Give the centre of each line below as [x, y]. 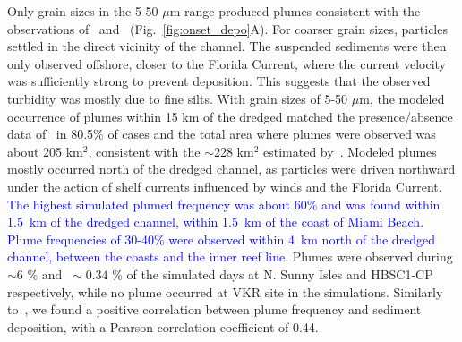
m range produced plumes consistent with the [295, 11]
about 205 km [45, 151]
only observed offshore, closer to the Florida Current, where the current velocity [227, 63]
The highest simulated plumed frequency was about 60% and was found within [224, 204]
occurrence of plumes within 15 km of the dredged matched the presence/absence [230, 116]
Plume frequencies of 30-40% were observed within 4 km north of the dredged [222, 239]
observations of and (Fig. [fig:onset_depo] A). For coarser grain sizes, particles [227, 28]
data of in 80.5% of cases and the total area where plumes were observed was [222, 134]
